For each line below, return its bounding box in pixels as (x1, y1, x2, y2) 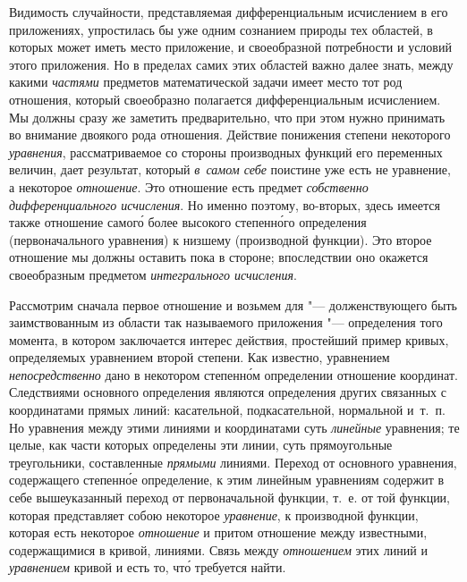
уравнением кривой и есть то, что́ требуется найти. (9, 558, 286, 577)
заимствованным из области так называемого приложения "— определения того (9, 313, 443, 332)
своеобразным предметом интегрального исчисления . (9, 265, 297, 283)
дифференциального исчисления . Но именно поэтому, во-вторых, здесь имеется (9, 195, 440, 214)
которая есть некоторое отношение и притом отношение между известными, (9, 523, 428, 542)
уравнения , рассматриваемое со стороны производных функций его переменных (9, 142, 443, 161)
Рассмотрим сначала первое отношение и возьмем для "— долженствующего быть (9, 295, 457, 314)
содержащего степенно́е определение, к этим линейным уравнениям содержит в (9, 470, 445, 489)
